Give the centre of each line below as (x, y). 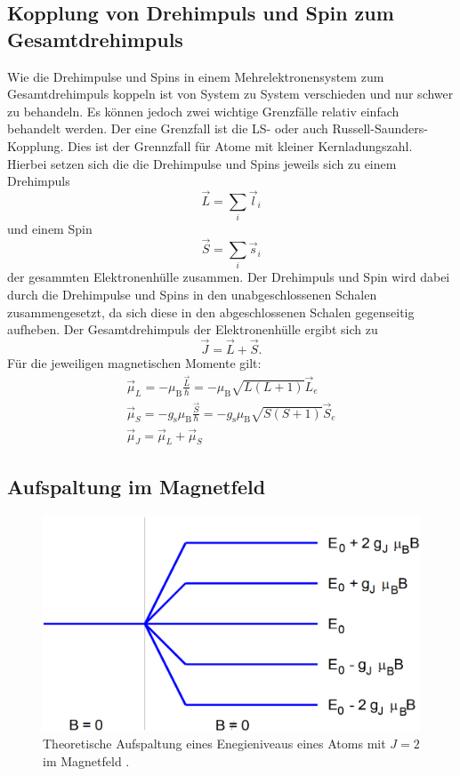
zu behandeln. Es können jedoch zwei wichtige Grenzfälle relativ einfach (203, 111)
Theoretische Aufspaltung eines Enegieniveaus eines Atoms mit (214, 744)
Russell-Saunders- (380, 128)
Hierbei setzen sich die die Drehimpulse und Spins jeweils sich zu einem (202, 163)
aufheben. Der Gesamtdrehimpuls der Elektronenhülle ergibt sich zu (193, 329)
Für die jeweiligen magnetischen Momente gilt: (134, 363)
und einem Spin (50, 229)
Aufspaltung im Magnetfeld (137, 486)
